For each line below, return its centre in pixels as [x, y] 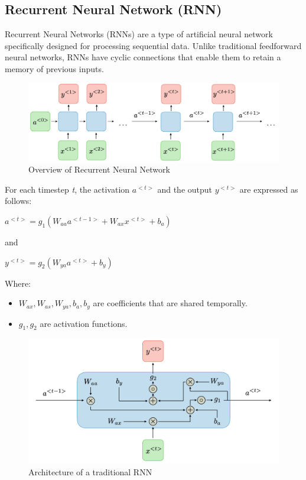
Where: [18, 283]
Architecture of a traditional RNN [90, 472]
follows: [18, 201]
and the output [185, 189]
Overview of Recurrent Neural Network [99, 169]
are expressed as [269, 189]
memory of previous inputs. [54, 68]
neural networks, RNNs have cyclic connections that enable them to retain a [143, 57]
